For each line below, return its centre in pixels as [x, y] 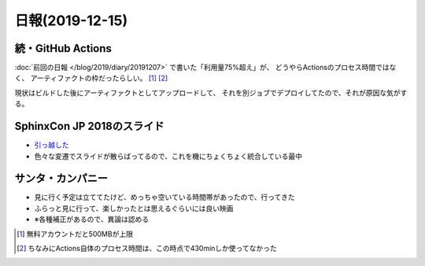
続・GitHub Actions [63, 48]
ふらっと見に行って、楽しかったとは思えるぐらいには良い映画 [134, 208]
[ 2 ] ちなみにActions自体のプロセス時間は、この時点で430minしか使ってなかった [147, 248]
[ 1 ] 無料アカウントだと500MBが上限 [75, 234]
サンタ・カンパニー [61, 178]
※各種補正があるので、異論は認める [92, 220]
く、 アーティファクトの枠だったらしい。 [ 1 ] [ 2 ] [91, 78]
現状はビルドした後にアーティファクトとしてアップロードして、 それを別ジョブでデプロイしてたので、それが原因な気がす [211, 92]
